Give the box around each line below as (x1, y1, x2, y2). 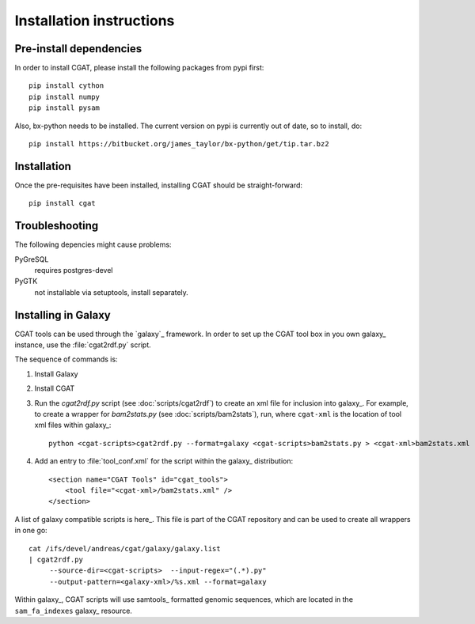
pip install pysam (28, 104, 101, 112)
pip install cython (28, 81, 104, 90)
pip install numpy (28, 92, 101, 101)
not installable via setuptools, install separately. (34, 287, 189, 297)
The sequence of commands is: (14, 354, 118, 364)
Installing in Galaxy (14, 308, 111, 322)
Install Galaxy (34, 369, 78, 379)
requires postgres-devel (34, 266, 113, 274)
